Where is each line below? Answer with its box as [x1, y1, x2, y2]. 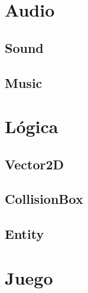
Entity [5, 225, 44, 243]
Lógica [5, 114, 58, 138]
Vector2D [5, 155, 64, 173]
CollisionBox [5, 190, 83, 208]
